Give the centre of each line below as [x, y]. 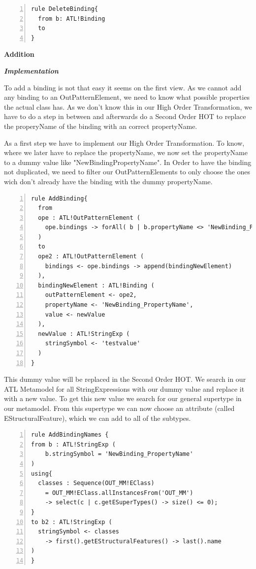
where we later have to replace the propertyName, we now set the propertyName [126, 152]
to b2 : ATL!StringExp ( [72, 522]
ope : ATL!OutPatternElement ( [89, 218]
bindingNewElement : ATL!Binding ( [96, 285]
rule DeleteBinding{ [65, 9]
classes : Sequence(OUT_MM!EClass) [96, 483]
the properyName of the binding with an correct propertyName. [101, 126]
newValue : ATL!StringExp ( [84, 334]
